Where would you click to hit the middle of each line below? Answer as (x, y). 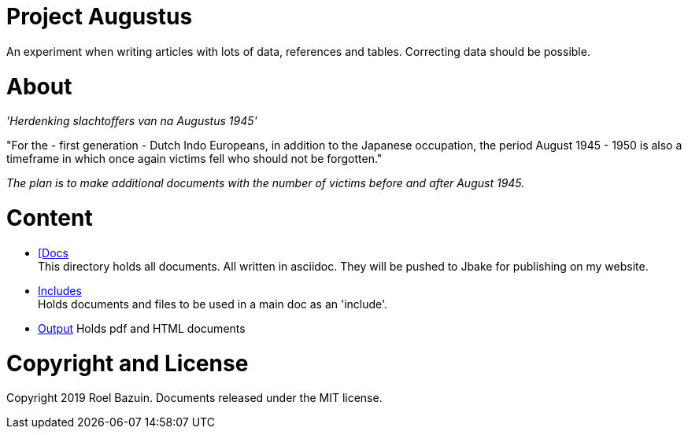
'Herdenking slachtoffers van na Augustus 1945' (132, 121)
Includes (60, 290)
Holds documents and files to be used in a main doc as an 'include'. (213, 304)
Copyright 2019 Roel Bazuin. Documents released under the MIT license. (194, 398)
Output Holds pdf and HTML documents (142, 328)
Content (50, 218)
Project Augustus (100, 17)
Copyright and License (128, 363)
